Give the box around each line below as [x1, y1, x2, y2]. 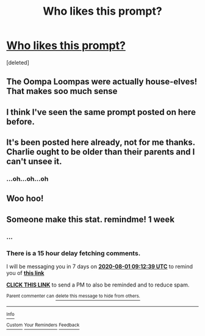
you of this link [6, 269, 45, 277]
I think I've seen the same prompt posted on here [6, 107, 196, 117]
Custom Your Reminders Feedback [6, 322, 80, 328]
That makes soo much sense [6, 86, 118, 97]
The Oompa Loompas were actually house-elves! [6, 76, 198, 87]
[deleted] [6, 59, 29, 66]
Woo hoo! [6, 194, 44, 204]
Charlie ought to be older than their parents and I [6, 147, 195, 157]
